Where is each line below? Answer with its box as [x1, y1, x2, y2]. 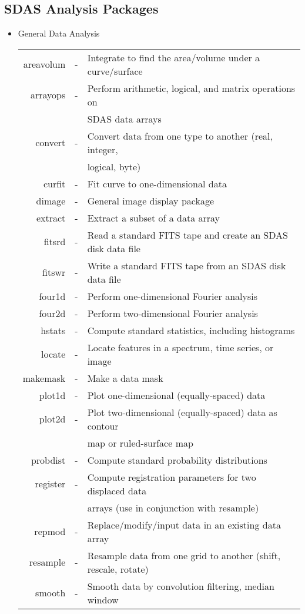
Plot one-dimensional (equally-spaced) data [87, 388, 266, 402]
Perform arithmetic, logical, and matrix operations [87, 81, 296, 95]
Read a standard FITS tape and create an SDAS [87, 227, 288, 242]
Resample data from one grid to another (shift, [87, 548, 281, 562]
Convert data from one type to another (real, [87, 128, 273, 143]
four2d [39, 306, 66, 320]
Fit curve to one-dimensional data [87, 176, 227, 190]
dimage [36, 193, 66, 207]
